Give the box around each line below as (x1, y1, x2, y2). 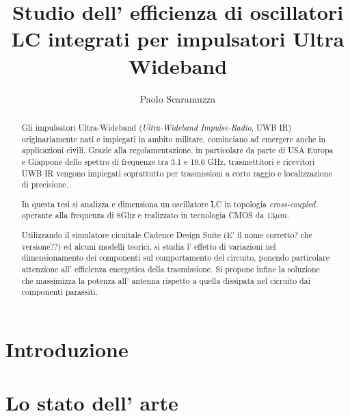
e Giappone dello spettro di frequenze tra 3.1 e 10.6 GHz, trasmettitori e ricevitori (21, 155, 315, 167)
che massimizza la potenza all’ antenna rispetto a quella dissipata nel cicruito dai (21, 274, 310, 286)
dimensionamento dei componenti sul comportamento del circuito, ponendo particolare (21, 252, 329, 263)
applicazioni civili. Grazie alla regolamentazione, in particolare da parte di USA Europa (21, 144, 334, 156)
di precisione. (21, 179, 68, 190)
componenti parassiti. (21, 286, 98, 298)
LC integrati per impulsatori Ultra (11, 25, 345, 53)
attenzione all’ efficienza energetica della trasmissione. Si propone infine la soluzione (21, 263, 320, 274)
